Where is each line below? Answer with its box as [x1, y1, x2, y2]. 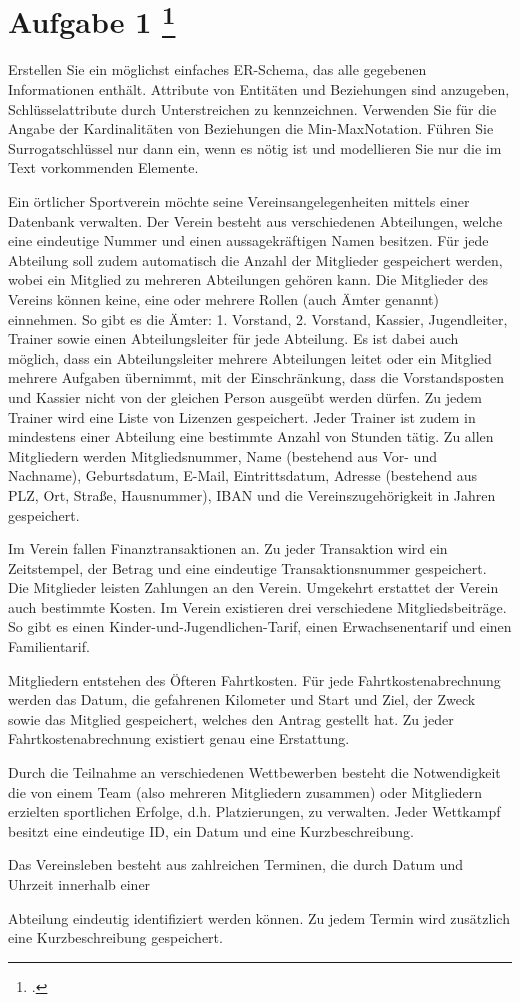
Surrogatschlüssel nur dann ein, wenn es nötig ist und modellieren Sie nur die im [8, 137, 502, 158]
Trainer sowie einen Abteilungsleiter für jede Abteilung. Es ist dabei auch [8, 328, 459, 349]
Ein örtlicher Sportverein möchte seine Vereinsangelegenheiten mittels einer [8, 191, 470, 212]
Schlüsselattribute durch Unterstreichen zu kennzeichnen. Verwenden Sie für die [8, 98, 497, 119]
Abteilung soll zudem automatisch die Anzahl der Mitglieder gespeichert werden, [8, 249, 503, 270]
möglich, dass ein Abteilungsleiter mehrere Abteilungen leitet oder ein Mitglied [8, 347, 492, 368]
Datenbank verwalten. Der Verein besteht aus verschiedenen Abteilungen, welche [8, 210, 503, 231]
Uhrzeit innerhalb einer [8, 874, 151, 895]
